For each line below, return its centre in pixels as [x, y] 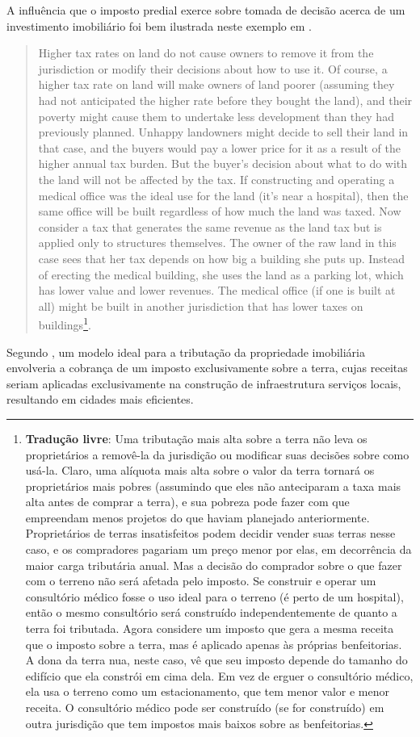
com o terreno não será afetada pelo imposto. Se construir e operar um [201, 581]
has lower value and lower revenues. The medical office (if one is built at [217, 290]
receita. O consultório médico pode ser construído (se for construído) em [205, 707]
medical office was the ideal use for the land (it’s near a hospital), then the [223, 195]
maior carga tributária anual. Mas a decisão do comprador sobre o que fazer [214, 565]
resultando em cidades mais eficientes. [100, 399]
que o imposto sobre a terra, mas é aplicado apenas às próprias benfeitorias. [214, 644]
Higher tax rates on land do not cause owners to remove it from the [206, 53]
